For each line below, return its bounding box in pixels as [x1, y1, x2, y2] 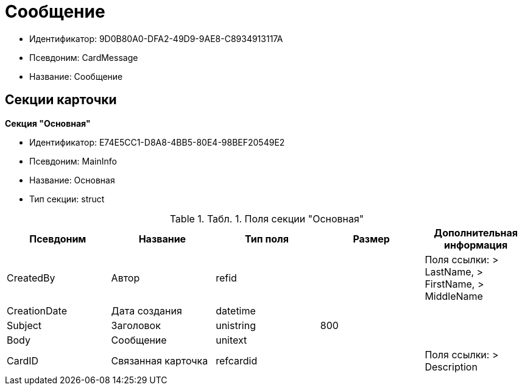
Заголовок [111, 319, 161, 331]
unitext [216, 333, 247, 346]
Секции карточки [5, 92, 117, 108]
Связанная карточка [111, 354, 208, 367]
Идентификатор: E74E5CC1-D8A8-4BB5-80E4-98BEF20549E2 [29, 136, 285, 147]
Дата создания [111, 304, 182, 317]
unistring [216, 319, 256, 331]
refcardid [216, 354, 258, 367]
